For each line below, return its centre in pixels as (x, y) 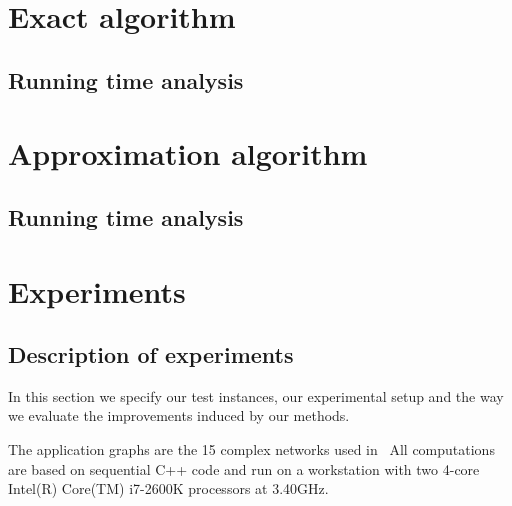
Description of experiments (151, 354)
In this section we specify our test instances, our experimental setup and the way (256, 395)
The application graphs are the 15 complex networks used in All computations (251, 449)
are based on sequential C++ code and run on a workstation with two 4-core (244, 468)
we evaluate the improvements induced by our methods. (179, 415)
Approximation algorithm (188, 153)
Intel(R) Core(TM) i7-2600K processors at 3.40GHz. (168, 488)
